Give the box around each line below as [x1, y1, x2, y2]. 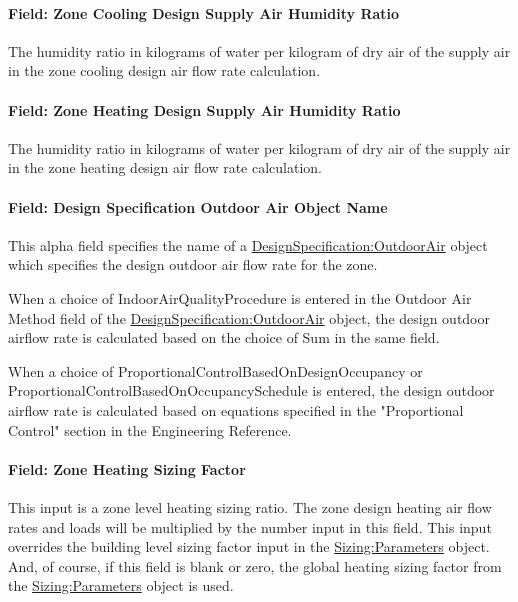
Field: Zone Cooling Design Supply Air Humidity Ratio [8, 2, 400, 23]
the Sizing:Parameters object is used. [8, 575, 234, 596]
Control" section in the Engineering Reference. [8, 419, 292, 440]
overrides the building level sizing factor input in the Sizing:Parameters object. [8, 536, 490, 557]
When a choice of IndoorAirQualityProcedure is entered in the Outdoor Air [8, 287, 472, 308]
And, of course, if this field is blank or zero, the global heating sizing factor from [8, 555, 502, 576]
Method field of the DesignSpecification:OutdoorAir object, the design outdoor [8, 307, 491, 328]
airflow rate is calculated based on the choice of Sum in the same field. [8, 327, 440, 348]
